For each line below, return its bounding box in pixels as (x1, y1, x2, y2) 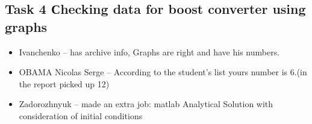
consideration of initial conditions (19, 109, 143, 122)
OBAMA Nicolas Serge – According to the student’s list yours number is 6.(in (19, 66, 307, 78)
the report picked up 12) (19, 77, 110, 90)
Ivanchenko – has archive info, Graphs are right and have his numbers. (19, 45, 280, 58)
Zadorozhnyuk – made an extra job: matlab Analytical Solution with (19, 98, 273, 110)
